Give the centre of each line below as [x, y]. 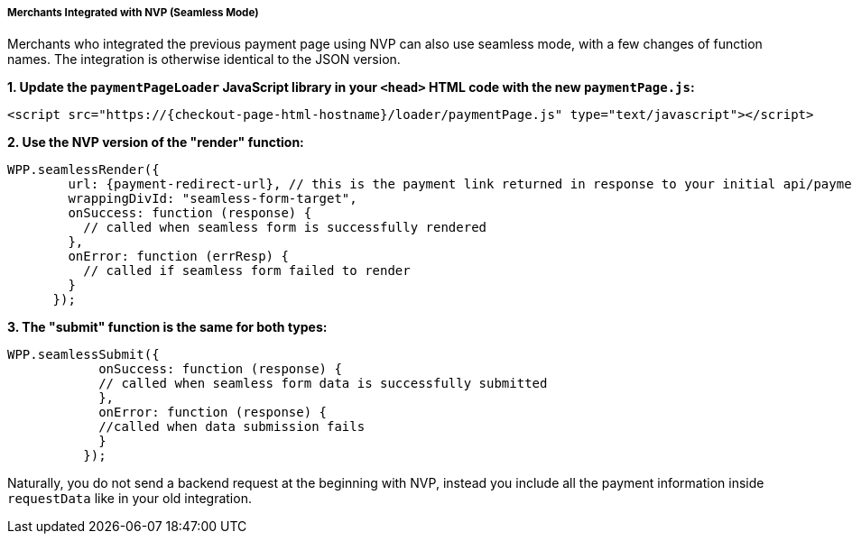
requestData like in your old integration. [130, 499]
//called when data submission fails [232, 427]
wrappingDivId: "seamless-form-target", [213, 199]
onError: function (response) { [213, 413]
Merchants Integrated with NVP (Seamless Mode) [133, 13]
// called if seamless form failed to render [247, 271]
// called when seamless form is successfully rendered [285, 228]
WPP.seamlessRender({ [83, 170]
